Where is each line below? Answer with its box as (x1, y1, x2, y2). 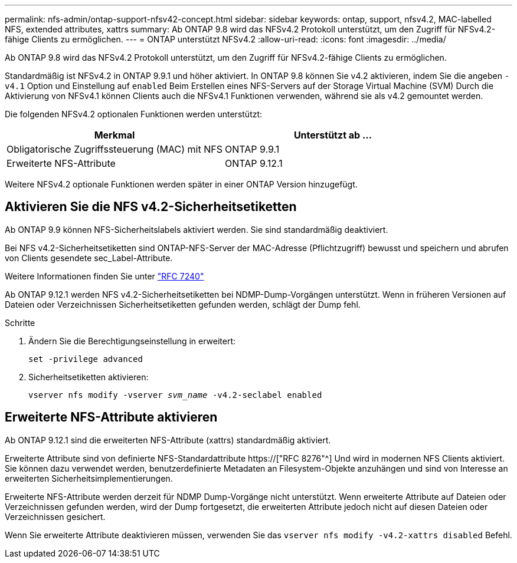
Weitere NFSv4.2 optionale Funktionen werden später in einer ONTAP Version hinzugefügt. (5, 179, 358, 189)
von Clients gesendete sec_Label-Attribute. (5, 252, 173, 263)
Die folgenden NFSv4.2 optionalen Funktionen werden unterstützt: (5, 109, 263, 119)
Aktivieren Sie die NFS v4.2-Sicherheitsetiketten (5, 199, 297, 215)
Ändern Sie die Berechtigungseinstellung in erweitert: (28, 335, 236, 346)
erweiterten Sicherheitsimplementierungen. (5, 473, 173, 483)
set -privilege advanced (28, 354, 143, 364)
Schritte (5, 317, 35, 328)
